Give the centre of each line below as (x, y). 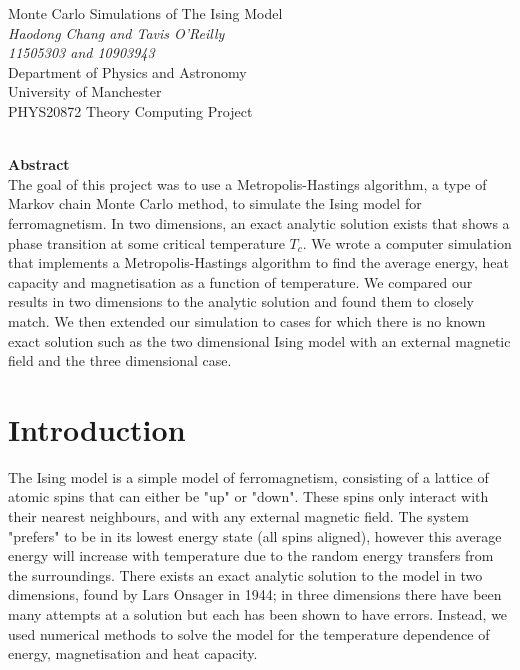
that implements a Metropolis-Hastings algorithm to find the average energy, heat (258, 262)
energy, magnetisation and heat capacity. (133, 653)
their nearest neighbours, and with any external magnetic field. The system (238, 516)
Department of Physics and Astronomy (127, 71)
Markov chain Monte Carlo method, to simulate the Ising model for (215, 203)
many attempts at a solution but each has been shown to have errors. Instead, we (258, 613)
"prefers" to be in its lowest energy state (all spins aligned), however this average (255, 535)
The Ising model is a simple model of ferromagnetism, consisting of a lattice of (248, 476)
